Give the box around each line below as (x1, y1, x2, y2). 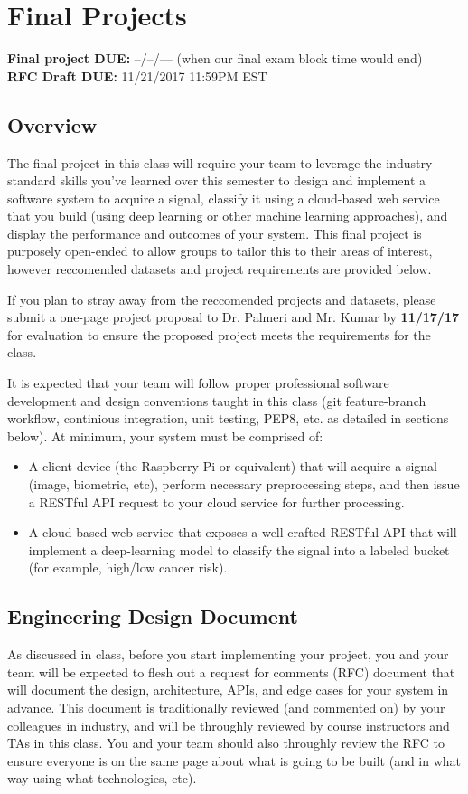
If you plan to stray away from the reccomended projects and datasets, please (7, 289, 436, 308)
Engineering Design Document (7, 602, 298, 630)
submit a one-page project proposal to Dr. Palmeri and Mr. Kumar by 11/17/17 (7, 307, 459, 326)
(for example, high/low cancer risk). (28, 558, 228, 577)
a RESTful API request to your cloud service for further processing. (28, 492, 405, 511)
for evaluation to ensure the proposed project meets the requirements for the (7, 325, 431, 344)
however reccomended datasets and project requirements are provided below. (7, 260, 432, 279)
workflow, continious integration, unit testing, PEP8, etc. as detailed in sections (7, 409, 449, 428)
